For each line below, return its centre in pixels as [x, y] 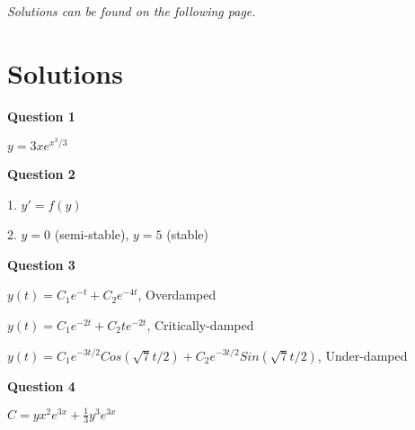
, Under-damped [362, 355]
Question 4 [41, 385]
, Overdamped [177, 295]
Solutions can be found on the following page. [132, 11]
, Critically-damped [200, 324]
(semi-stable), [92, 234]
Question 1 [41, 116]
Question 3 [41, 264]
